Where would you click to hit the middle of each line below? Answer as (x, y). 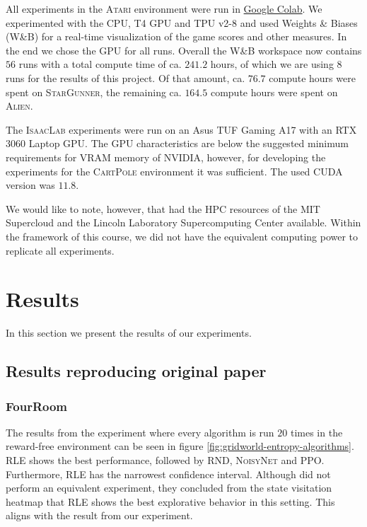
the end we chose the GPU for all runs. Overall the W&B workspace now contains (184, 50)
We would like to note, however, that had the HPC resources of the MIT (163, 208)
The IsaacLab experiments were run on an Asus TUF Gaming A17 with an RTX (181, 129)
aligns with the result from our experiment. (99, 515)
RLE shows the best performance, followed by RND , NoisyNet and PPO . (165, 460)
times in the (316, 432)
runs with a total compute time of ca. (100, 64)
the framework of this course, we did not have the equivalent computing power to (182, 236)
